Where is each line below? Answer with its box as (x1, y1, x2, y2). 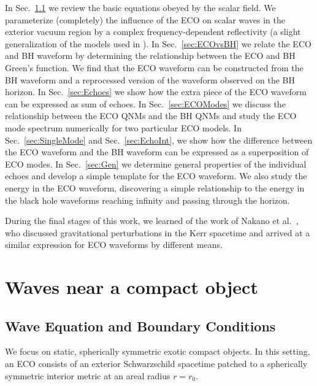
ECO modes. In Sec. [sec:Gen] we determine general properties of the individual (5, 157, 307, 170)
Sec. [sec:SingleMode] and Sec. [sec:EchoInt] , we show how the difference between (5, 133, 313, 146)
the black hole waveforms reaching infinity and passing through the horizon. (5, 193, 290, 206)
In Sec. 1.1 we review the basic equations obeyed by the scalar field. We (5, 1, 276, 14)
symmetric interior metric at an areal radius (5, 369, 170, 382)
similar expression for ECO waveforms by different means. (5, 238, 223, 251)
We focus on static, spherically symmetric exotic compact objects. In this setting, (5, 345, 310, 358)
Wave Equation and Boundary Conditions (5, 316, 276, 335)
